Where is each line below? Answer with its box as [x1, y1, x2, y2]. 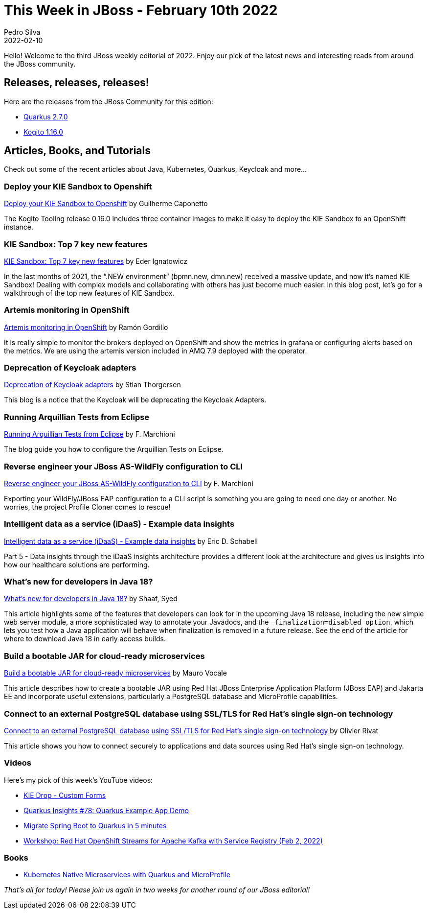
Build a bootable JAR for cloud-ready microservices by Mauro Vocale [4, 669, 227, 678]
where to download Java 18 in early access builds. [4, 634, 166, 643]
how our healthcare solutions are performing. [4, 560, 150, 569]
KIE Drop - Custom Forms [23, 791, 106, 799]
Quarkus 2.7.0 [23, 112, 68, 121]
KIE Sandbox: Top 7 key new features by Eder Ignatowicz [4, 257, 188, 265]
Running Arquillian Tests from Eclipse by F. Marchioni [4, 430, 175, 439]
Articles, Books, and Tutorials [4, 144, 151, 157]
